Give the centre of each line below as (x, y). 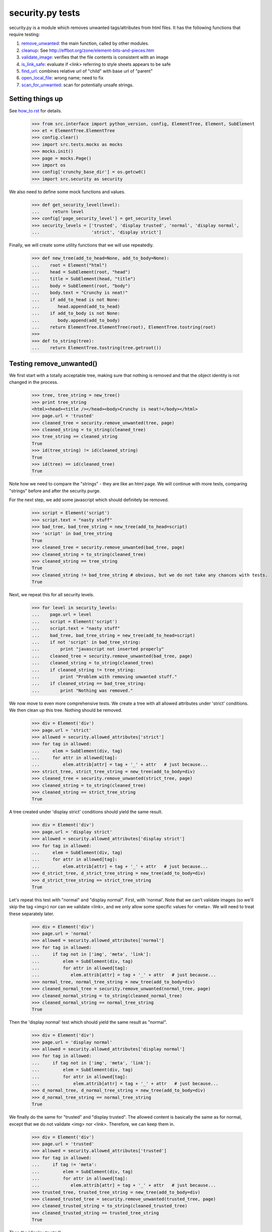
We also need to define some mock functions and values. (67, 192)
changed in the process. (34, 382)
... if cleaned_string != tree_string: (84, 670)
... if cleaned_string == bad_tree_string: (89, 684)
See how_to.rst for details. (36, 110)
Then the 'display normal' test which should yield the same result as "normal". (88, 1022)
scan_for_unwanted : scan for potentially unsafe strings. (77, 85)
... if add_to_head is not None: (76, 300)
